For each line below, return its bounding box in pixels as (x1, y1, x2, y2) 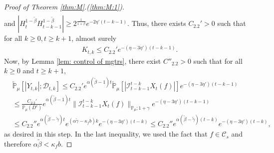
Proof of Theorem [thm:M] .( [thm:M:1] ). (4, 1, 125, 11)
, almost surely (71, 33, 117, 43)
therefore (4, 138, 31, 149)
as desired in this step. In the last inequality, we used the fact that (4, 129, 208, 139)
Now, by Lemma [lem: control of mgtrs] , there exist (4, 55, 161, 66)
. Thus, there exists (127, 18, 186, 28)
